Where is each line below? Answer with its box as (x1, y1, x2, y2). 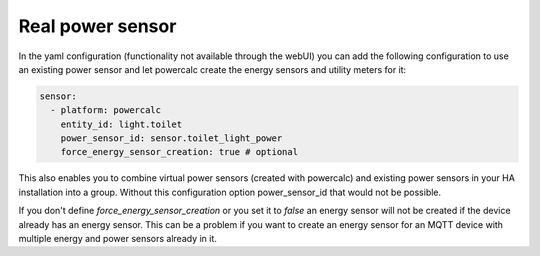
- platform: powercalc (50, 105, 162, 116)
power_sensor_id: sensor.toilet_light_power (60, 133, 283, 144)
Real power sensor (18, 15, 177, 37)
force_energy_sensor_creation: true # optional (60, 146, 299, 158)
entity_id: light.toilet (60, 118, 183, 130)
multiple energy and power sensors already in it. (18, 233, 217, 245)
